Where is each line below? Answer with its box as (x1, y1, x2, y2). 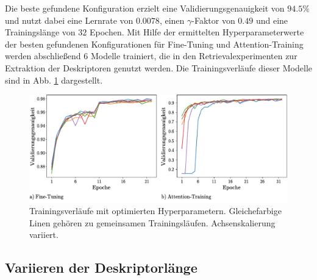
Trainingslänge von (5, 26, 76, 38)
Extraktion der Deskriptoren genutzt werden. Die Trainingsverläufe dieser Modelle (5, 61, 312, 74)
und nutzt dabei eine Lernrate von (5, 13, 134, 26)
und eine (255, 13, 288, 26)
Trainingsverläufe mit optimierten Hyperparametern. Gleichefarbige (29, 204, 282, 217)
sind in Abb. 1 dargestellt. (5, 73, 103, 86)
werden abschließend (5, 49, 81, 62)
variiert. (29, 228, 59, 241)
